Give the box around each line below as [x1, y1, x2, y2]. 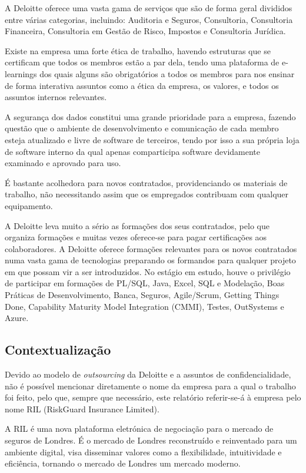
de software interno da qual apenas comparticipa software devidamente [5, 145, 260, 157]
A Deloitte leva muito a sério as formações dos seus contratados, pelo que [5, 219, 270, 231]
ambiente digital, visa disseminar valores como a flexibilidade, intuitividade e [5, 445, 282, 458]
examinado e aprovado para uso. [5, 157, 121, 169]
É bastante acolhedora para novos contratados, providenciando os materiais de [5, 176, 288, 188]
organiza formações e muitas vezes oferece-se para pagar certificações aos [5, 231, 267, 243]
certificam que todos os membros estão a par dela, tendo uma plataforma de [5, 56, 280, 68]
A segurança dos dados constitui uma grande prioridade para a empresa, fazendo [5, 110, 296, 123]
